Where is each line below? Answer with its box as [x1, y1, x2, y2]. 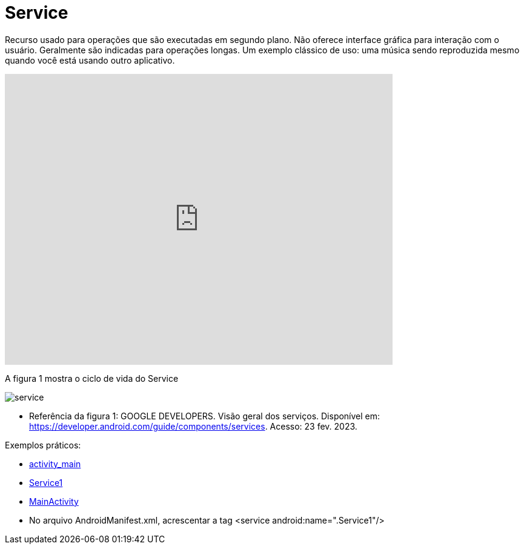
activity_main [29, 458, 81, 469]
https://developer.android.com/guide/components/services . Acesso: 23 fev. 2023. [29, 421, 357, 431]
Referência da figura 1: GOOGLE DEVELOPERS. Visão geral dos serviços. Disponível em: [29, 410, 380, 421]
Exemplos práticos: [5, 439, 81, 450]
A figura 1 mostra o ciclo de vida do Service [5, 373, 179, 384]
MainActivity [29, 496, 79, 507]
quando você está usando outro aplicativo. [5, 55, 175, 65]
